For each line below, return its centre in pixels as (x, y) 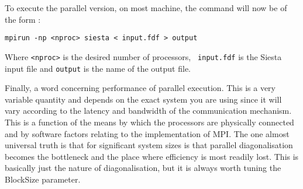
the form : (23, 19)
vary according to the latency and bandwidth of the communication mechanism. (148, 111)
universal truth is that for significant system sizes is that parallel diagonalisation (149, 145)
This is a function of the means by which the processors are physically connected (149, 122)
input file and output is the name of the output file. (98, 68)
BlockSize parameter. (43, 179)
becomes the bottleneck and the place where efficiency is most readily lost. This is (152, 156)
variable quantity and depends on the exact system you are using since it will (143, 99)
